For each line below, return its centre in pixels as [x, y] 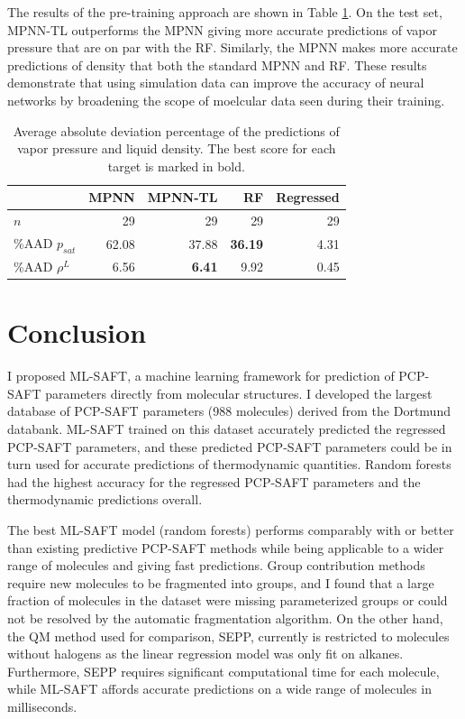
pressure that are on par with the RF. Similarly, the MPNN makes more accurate [232, 47]
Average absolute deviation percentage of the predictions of [176, 130]
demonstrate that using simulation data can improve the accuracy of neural [216, 83]
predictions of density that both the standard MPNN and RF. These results [217, 65]
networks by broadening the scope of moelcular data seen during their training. [226, 100]
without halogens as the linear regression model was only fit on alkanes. [205, 654]
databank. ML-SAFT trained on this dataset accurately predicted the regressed [227, 429]
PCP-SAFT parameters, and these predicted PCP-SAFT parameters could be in [230, 446]
